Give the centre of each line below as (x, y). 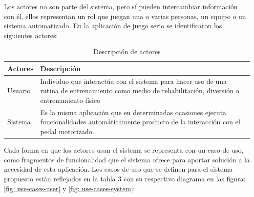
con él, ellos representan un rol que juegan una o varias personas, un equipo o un (125, 16)
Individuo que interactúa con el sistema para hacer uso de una (134, 81)
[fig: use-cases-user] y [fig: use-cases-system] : (70, 188)
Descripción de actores (127, 51)
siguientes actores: (31, 35)
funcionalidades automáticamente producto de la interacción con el (140, 122)
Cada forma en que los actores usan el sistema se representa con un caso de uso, (124, 150)
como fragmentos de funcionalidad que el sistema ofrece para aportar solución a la (127, 159)
